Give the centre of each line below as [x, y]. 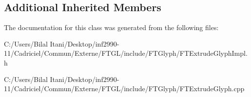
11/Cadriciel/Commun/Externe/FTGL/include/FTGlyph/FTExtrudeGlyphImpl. [126, 53]
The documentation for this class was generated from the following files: [111, 27]
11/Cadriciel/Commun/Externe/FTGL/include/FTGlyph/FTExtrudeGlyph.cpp [124, 89]
